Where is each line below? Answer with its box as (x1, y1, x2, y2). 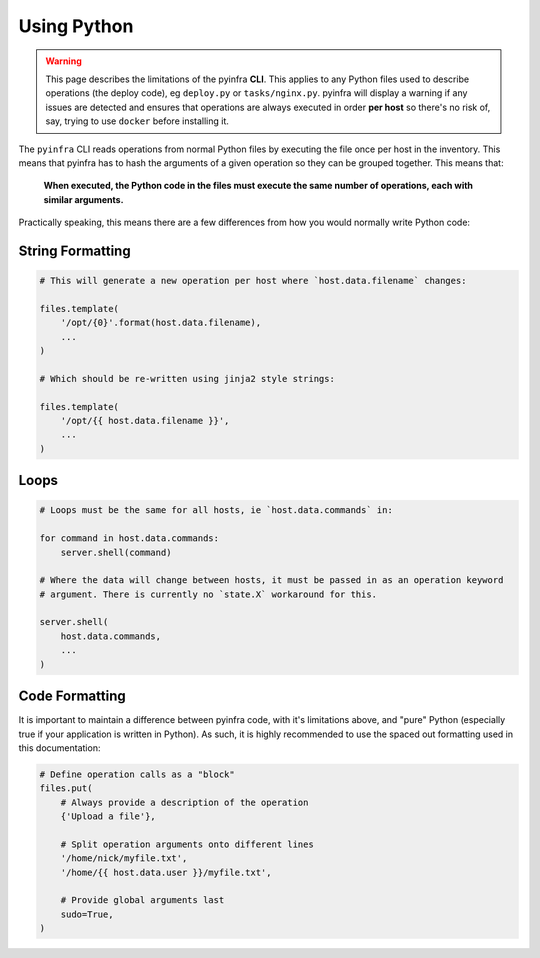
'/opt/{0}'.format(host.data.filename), (60, 317, 262, 329)
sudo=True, (60, 908, 114, 920)
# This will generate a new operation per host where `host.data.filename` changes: (39, 275, 467, 287)
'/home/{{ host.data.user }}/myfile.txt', (60, 866, 272, 878)
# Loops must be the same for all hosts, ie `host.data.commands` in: (39, 505, 394, 516)
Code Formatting (18, 688, 126, 705)
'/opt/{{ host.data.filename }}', (60, 415, 230, 426)
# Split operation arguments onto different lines (60, 838, 314, 850)
